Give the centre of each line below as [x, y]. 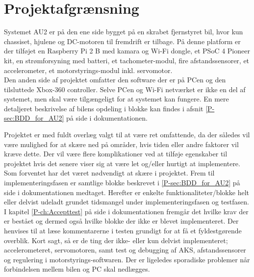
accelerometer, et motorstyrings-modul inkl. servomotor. [88, 70]
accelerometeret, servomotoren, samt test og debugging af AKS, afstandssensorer [125, 250]
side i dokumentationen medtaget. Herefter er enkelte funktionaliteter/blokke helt [127, 192]
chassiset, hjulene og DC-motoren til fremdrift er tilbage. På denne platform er [122, 41]
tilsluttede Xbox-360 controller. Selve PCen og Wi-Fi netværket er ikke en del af [125, 89]
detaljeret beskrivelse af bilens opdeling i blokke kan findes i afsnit [104, 108]
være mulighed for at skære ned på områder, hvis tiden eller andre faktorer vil [121, 144]
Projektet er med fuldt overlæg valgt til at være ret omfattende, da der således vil [127, 135]
